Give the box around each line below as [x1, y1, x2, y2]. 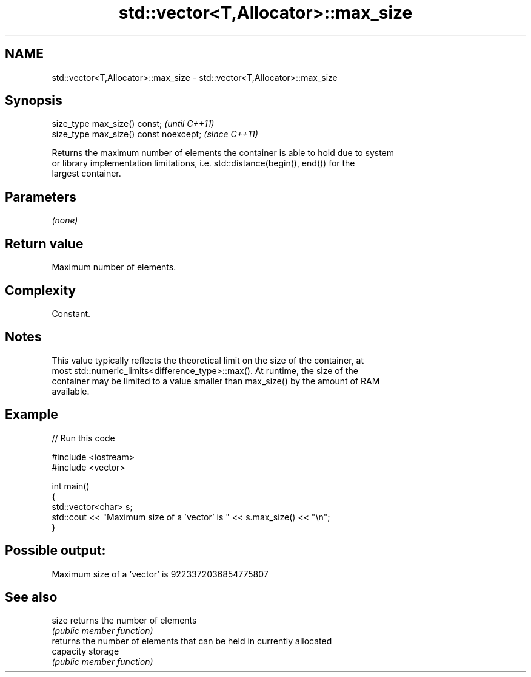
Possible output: [5, 543, 106, 559]
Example [5, 407, 58, 423]
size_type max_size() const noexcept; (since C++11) [52, 129, 258, 140]
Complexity [5, 282, 76, 298]
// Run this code [52, 432, 115, 443]
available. [52, 386, 90, 396]
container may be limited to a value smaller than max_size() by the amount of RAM [52, 375, 380, 386]
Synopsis [5, 93, 62, 109]
